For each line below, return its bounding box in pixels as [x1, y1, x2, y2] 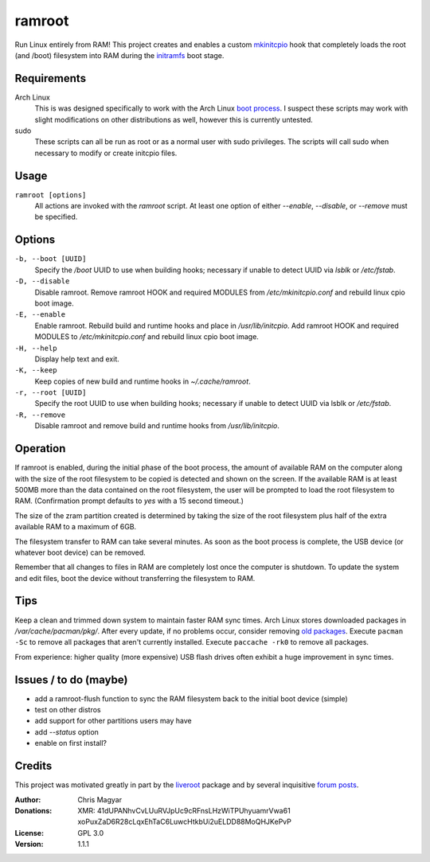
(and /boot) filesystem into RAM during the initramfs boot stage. [14, 50, 225, 60]
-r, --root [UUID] [14, 388, 87, 397]
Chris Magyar [77, 794, 123, 804]
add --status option [34, 727, 100, 736]
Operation [14, 442, 66, 455]
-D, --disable [14, 277, 70, 286]
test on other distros [34, 705, 101, 715]
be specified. [34, 212, 78, 222]
